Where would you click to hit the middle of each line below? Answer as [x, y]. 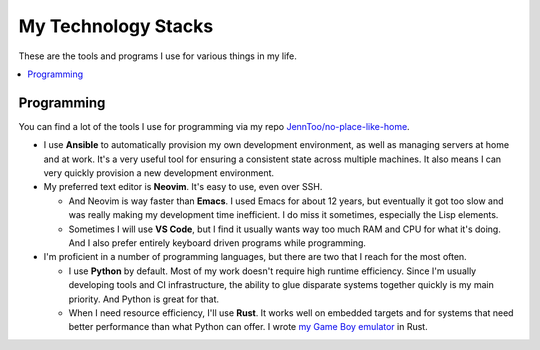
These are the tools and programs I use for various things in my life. [157, 56]
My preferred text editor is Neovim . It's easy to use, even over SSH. [183, 187]
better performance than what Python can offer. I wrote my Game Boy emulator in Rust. [248, 327]
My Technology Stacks [116, 26]
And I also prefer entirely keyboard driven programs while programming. [217, 242]
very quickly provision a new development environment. [159, 173]
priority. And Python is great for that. [144, 299]
